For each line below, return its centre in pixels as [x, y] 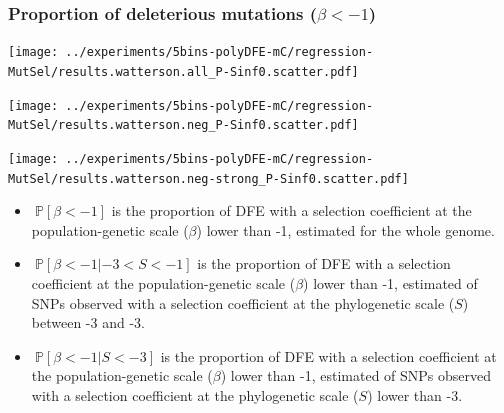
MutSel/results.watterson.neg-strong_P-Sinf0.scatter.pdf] [208, 178]
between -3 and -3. [88, 322]
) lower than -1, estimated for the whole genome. [345, 229]
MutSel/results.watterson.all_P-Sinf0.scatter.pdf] [183, 71]
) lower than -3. [415, 394]
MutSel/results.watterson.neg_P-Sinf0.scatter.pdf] [183, 125]
